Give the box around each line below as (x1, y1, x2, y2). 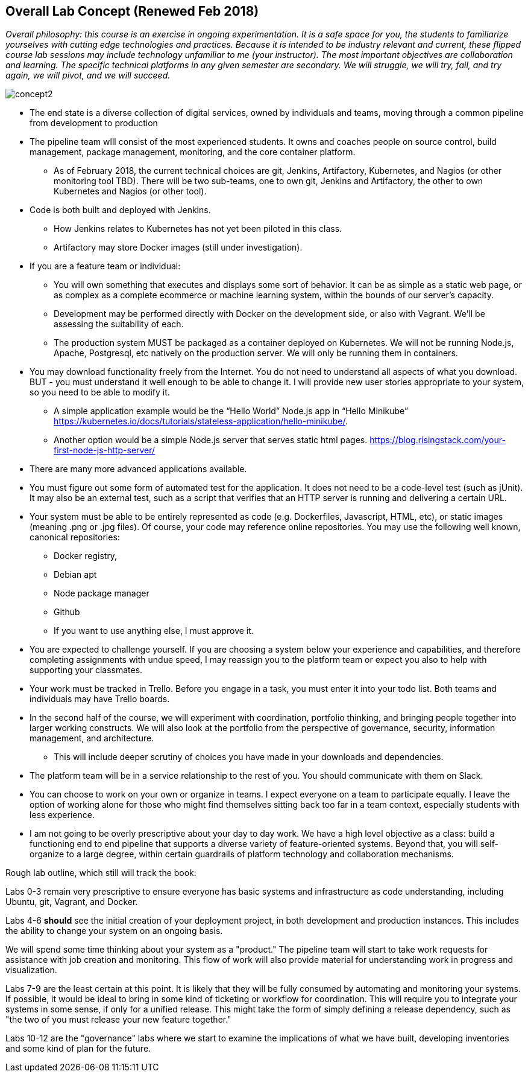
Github (54, 607, 80, 618)
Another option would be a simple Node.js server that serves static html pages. (54, 435, 368, 446)
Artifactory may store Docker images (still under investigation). (54, 242, 303, 253)
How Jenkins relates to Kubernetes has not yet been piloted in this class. (54, 223, 342, 234)
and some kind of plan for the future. (5, 1043, 151, 1054)
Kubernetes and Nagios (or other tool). (54, 186, 207, 197)
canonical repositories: (30, 532, 120, 543)
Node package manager (54, 588, 149, 599)
